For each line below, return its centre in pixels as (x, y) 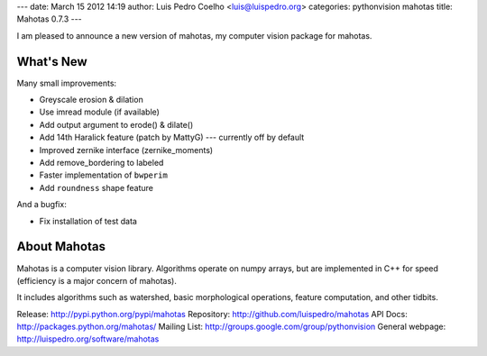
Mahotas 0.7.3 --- (50, 19)
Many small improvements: (67, 83)
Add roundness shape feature (96, 187)
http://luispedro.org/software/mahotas (88, 339)
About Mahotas (61, 246)
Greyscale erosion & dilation (91, 100)
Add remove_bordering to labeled (101, 163)
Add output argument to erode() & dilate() (116, 124)
